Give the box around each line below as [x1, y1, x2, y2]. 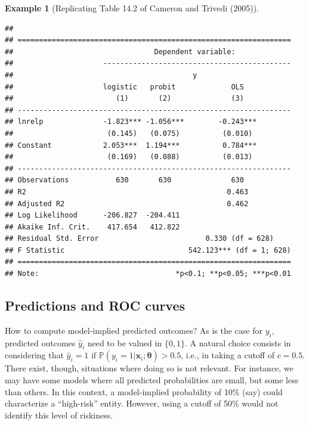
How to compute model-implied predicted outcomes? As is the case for [5, 324, 262, 336]
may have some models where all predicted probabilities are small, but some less [5, 374, 299, 386]
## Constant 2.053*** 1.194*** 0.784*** [5, 141, 257, 150]
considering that [5, 349, 64, 361]
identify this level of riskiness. [5, 408, 113, 421]
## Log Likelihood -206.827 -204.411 [5, 211, 180, 220]
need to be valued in [87, 336, 162, 349]
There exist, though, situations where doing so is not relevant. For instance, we [5, 362, 293, 374]
